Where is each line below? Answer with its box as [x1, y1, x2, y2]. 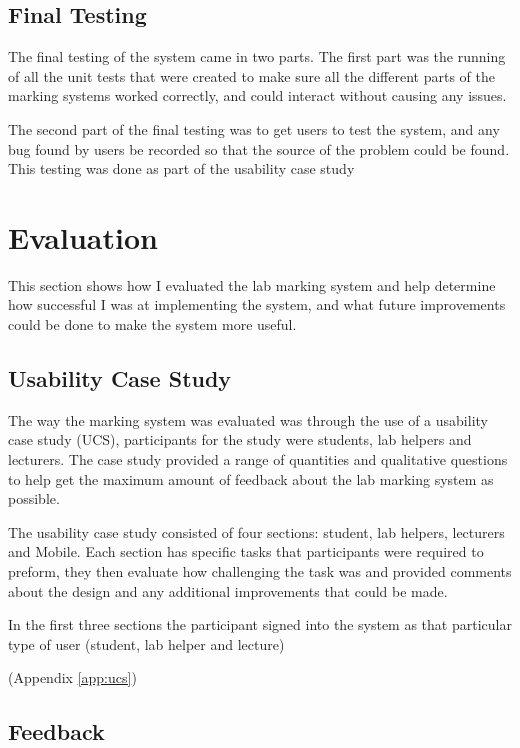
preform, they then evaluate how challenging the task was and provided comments [8, 561, 512, 582]
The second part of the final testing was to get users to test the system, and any [8, 118, 500, 139]
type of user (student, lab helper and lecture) [8, 633, 285, 654]
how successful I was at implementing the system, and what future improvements [8, 294, 506, 315]
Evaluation [8, 216, 158, 257]
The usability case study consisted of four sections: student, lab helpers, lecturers [8, 521, 505, 542]
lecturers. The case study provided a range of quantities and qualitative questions [8, 449, 508, 470]
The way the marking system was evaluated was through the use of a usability [8, 409, 488, 430]
